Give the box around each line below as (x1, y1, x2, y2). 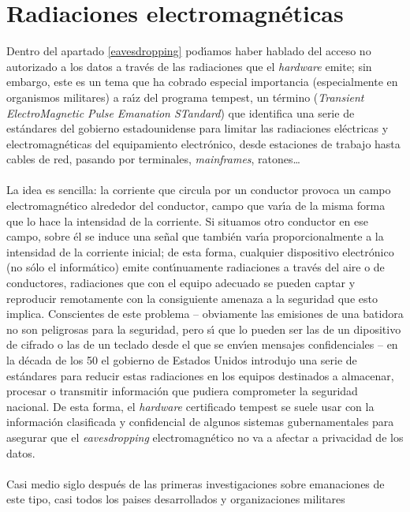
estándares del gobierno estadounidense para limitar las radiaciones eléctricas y (6, 120, 389, 136)
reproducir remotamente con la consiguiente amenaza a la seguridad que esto (6, 290, 378, 306)
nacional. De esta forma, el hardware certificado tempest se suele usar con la (6, 398, 375, 414)
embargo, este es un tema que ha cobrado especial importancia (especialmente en (6, 73, 398, 90)
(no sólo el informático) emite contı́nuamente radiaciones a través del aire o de (6, 259, 385, 275)
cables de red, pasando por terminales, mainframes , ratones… (6, 151, 300, 167)
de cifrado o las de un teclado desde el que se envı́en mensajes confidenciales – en (6, 336, 398, 353)
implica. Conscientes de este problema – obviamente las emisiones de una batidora (6, 305, 404, 322)
